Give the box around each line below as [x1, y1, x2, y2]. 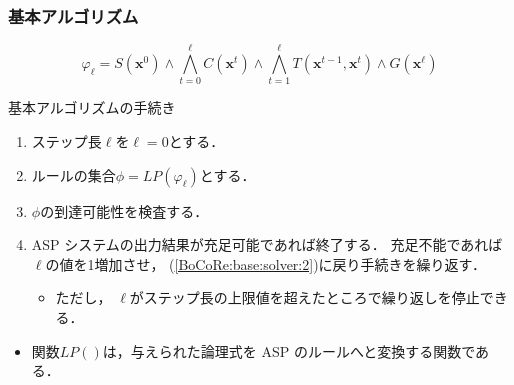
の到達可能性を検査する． [40, 200, 209, 221]
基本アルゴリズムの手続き [8, 97, 176, 118]
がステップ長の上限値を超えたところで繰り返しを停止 [129, 287, 480, 308]
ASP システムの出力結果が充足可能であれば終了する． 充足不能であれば [31, 234, 503, 255]
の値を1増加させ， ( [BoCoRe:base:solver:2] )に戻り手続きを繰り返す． [45, 253, 487, 274]
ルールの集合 [31, 164, 116, 185]
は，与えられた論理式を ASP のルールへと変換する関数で [102, 340, 476, 361]
